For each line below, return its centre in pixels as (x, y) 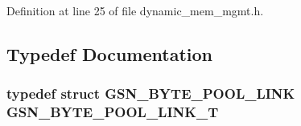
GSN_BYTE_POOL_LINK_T (113, 112)
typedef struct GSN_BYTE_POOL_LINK (151, 93)
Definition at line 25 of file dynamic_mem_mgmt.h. (135, 10)
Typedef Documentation (109, 53)
